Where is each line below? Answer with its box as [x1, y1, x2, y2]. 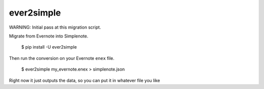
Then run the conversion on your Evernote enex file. [9, 55, 115, 61]
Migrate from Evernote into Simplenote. [9, 33, 88, 39]
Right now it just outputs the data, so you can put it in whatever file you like [9, 77, 160, 83]
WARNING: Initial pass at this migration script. [9, 24, 101, 30]
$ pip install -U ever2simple [21, 44, 77, 50]
